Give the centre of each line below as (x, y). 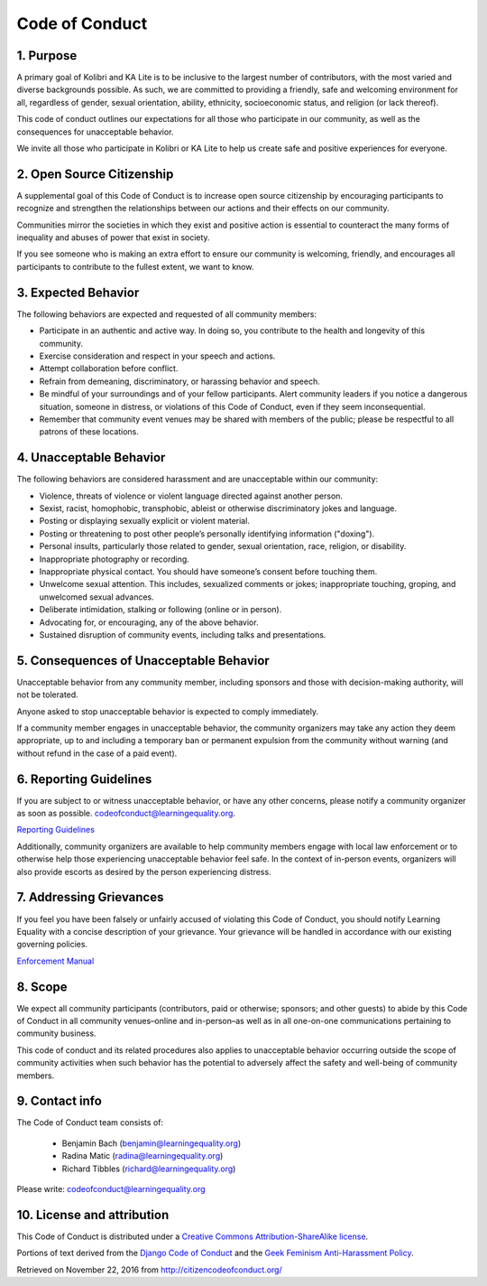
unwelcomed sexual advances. (96, 597)
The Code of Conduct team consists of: (90, 1123)
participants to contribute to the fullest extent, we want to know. (135, 266)
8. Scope (42, 987)
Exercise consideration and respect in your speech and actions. (157, 356)
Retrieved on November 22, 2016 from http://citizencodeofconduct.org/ (150, 1270)
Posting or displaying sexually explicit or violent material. (144, 521)
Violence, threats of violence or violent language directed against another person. (191, 496)
